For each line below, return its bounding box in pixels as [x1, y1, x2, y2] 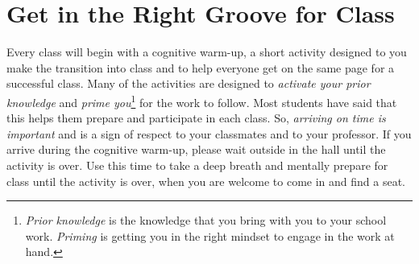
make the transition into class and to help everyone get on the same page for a [6, 59, 395, 76]
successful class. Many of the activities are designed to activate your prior [6, 75, 371, 92]
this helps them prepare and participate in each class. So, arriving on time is [6, 109, 386, 126]
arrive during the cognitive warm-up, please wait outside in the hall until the [6, 141, 386, 158]
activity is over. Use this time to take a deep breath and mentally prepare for [6, 156, 388, 173]
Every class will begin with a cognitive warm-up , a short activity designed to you [6, 43, 407, 60]
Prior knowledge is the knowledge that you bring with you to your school [25, 212, 387, 229]
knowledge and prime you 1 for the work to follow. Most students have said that [6, 91, 397, 110]
